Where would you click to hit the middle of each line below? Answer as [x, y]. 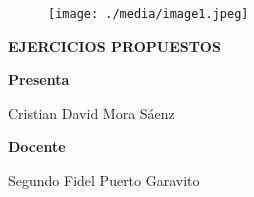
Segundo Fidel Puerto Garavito [104, 180]
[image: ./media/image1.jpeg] [148, 14]
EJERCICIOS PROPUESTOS [114, 45]
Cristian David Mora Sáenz [91, 112]
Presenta [39, 79]
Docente [37, 146]
